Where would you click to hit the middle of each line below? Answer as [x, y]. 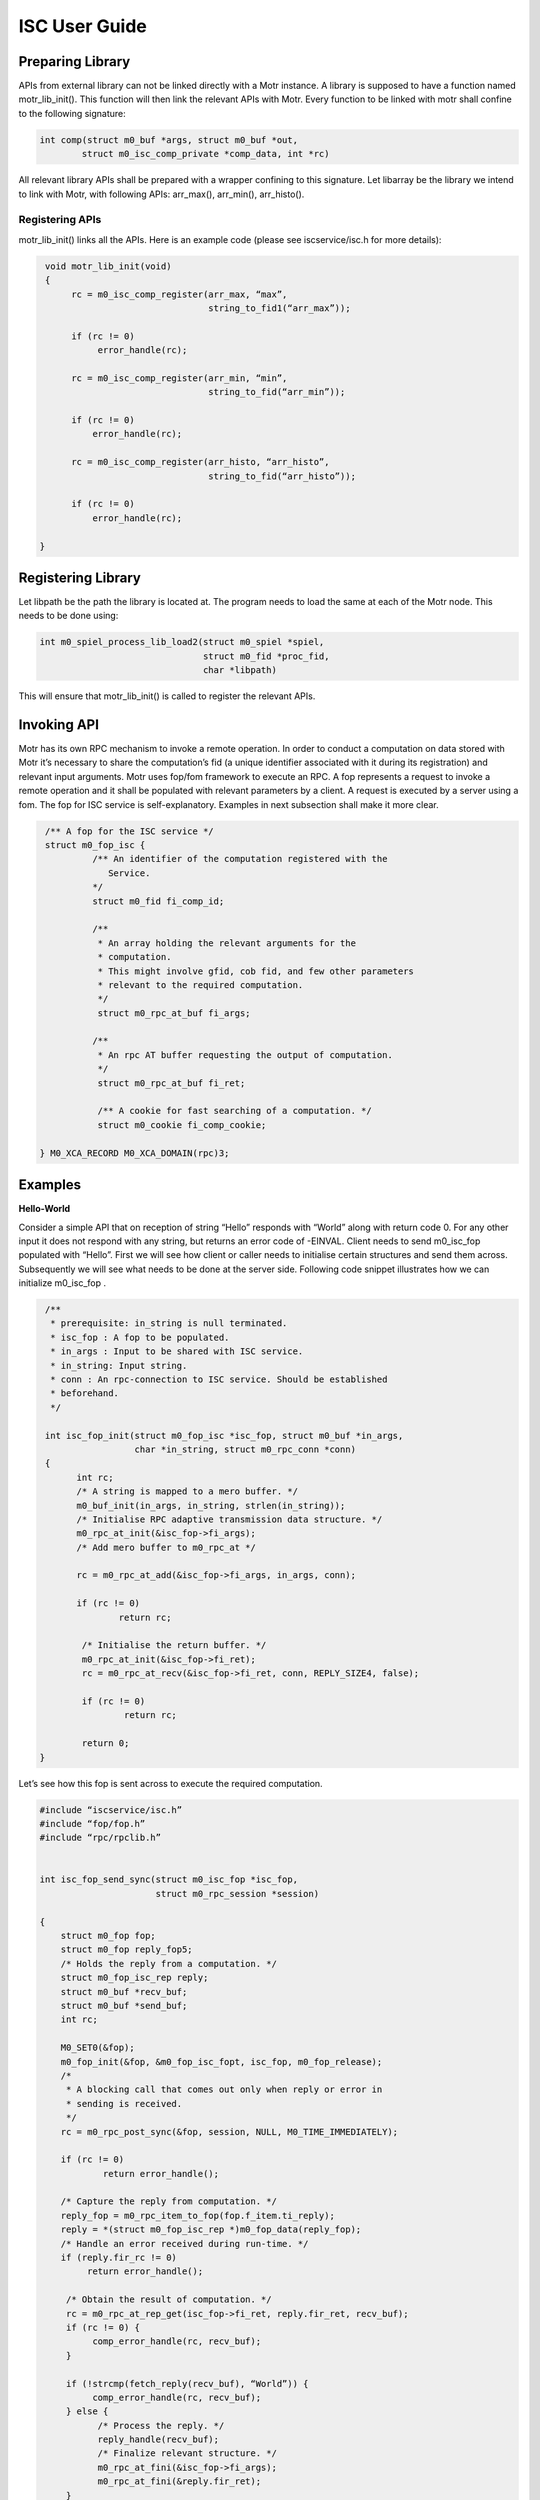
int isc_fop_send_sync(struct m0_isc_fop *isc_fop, [169, 1879]
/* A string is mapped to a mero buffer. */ [187, 1491]
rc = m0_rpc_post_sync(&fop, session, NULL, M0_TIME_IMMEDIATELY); [229, 2131]
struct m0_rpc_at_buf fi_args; [174, 1013]
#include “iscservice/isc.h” [111, 1809]
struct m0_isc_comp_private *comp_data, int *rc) [205, 154]
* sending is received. [124, 2103]
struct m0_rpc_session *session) [237, 1893]
